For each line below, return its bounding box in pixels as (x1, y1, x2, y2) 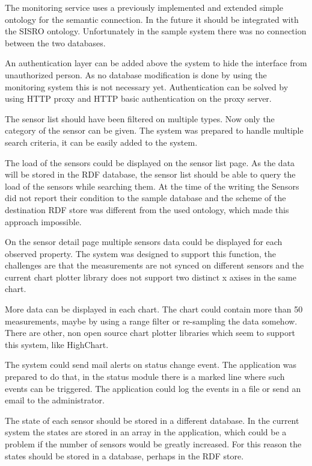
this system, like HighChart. (5, 338, 109, 350)
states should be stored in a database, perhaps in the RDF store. (5, 449, 244, 462)
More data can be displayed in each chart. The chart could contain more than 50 (5, 303, 303, 315)
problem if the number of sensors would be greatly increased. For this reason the (5, 438, 302, 450)
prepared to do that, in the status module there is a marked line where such (5, 370, 285, 383)
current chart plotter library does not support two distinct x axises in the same (5, 270, 296, 283)
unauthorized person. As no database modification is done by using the (5, 68, 267, 81)
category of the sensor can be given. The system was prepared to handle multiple (5, 124, 304, 137)
